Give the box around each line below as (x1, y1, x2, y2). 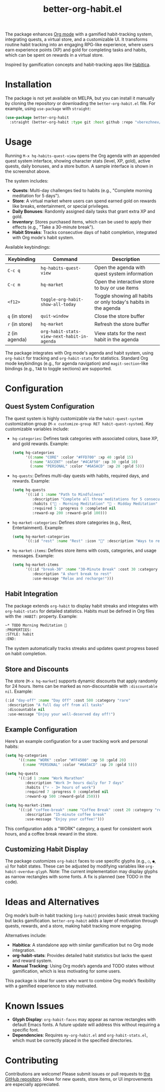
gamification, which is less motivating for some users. (12, 968, 121, 974)
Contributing (5, 1055, 58, 1066)
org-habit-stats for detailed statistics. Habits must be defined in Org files (5, 608, 155, 614)
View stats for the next (94, 330, 146, 337)
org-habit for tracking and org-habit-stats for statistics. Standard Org (5, 355, 148, 361)
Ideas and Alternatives (5, 896, 100, 907)
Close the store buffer (94, 313, 145, 320)
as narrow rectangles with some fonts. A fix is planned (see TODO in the (5, 874, 151, 880)
